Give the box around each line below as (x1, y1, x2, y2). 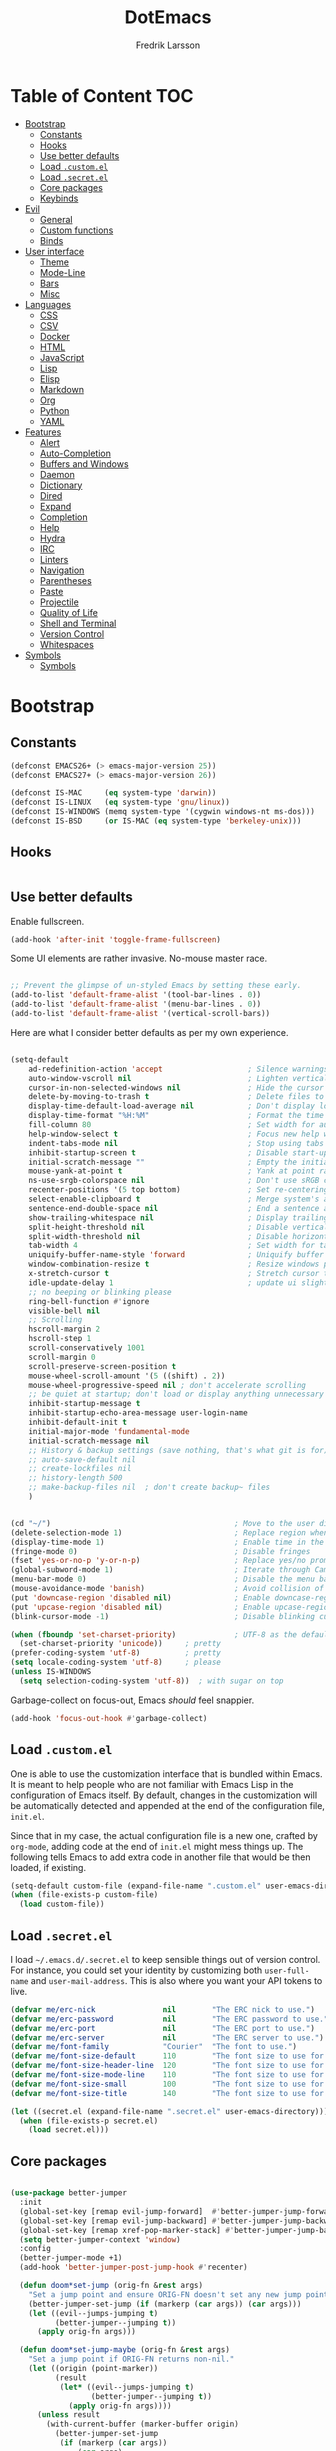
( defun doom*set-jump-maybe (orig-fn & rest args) (19, 2345, 230, 2355)
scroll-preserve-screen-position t (28, 1361, 177, 1371)
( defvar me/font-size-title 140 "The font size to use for (10, 2088, 325, 2098)
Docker (39, 330, 70, 342)
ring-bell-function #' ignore (28, 1296, 150, 1306)
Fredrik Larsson (135, 39, 201, 51)
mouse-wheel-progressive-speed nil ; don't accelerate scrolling (28, 1380, 307, 1390)
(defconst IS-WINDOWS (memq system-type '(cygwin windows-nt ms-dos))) (10, 807, 315, 817)
